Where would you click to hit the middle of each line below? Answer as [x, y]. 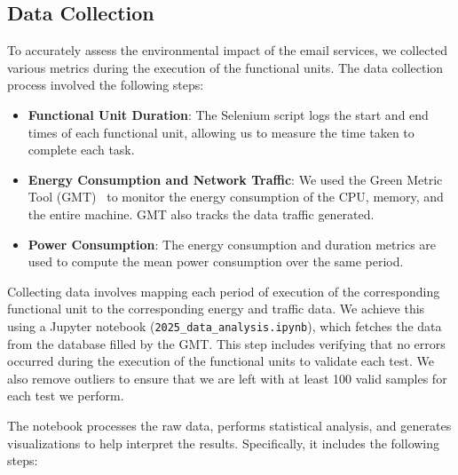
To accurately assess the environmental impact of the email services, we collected [227, 50]
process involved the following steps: [106, 85]
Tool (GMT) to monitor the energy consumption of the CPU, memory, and [236, 197]
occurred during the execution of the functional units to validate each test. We [221, 361]
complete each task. [81, 150]
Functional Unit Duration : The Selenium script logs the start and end [228, 114]
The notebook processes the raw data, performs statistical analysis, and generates [229, 425]
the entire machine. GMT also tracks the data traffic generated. [201, 214]
